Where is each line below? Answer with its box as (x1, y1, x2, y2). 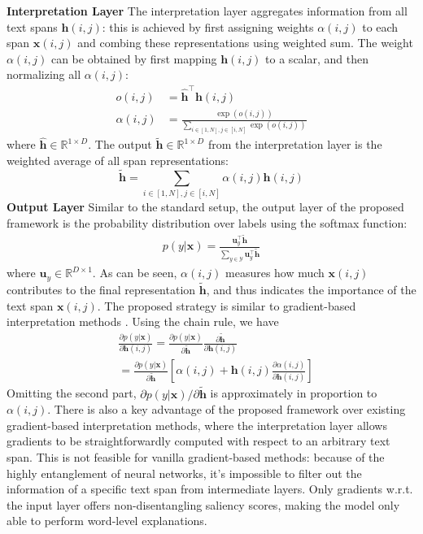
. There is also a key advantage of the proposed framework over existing (47, 401, 406, 418)
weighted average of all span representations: (7, 151, 229, 168)
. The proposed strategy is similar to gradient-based (97, 297, 356, 314)
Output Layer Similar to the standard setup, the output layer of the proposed (7, 198, 404, 215)
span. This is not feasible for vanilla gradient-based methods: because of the (7, 449, 385, 466)
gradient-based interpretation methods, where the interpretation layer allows (7, 416, 387, 433)
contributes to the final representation (7, 280, 196, 297)
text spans (7, 18, 58, 35)
